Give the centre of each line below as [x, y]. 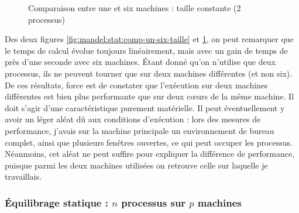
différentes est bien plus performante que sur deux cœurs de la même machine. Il [149, 96]
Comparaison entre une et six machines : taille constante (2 [135, 8]
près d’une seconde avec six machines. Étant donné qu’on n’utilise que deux [140, 62]
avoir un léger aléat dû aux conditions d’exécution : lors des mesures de [133, 119]
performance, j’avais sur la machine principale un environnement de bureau [140, 130]
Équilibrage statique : [56, 202]
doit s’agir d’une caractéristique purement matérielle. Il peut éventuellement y [145, 107]
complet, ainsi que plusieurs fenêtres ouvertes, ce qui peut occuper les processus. [149, 142]
